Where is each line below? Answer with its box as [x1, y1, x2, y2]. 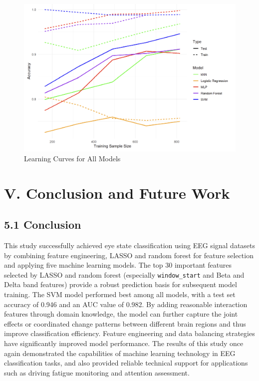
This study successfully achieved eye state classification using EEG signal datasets [4, 240, 256, 250]
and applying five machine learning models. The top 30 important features [4, 260, 232, 270]
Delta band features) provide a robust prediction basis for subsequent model [4, 279, 237, 290]
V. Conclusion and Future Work [4, 182, 230, 203]
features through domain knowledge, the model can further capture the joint [4, 309, 238, 319]
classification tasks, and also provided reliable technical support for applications [4, 358, 248, 368]
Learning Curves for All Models [24, 153, 121, 163]
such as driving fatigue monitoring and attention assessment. [4, 367, 190, 378]
